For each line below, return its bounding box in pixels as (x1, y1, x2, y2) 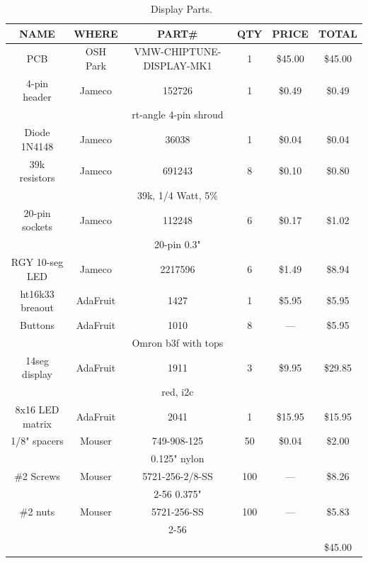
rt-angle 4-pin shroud (132, 107, 224, 122)
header (23, 89, 52, 104)
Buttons (20, 318, 54, 333)
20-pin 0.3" (154, 237, 201, 252)
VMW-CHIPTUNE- (134, 44, 222, 59)
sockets (22, 219, 52, 234)
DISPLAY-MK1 (143, 58, 212, 73)
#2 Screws (14, 469, 60, 484)
